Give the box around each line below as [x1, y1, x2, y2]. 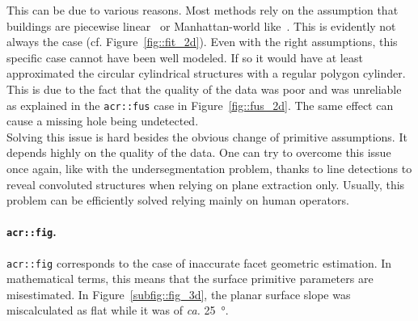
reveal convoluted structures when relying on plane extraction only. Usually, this [6, 175, 405, 192]
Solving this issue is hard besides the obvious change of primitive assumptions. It [6, 128, 407, 145]
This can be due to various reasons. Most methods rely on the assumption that [6, 2, 399, 18]
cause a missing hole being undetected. [6, 112, 199, 129]
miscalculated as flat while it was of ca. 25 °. [6, 302, 229, 319]
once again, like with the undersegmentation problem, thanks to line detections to [6, 160, 412, 176]
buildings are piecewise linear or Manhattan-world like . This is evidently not [6, 17, 396, 34]
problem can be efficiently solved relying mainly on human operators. [6, 192, 349, 209]
